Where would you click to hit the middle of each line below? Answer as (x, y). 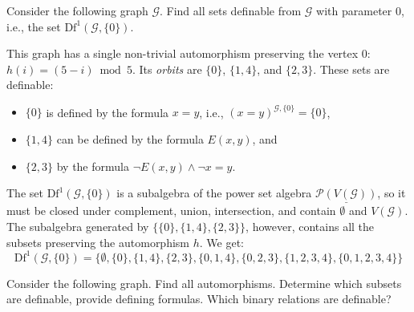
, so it (392, 193)
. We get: (221, 242)
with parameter (354, 10)
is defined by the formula (108, 112)
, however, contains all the (310, 227)
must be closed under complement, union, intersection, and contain (171, 211)
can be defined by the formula (130, 139)
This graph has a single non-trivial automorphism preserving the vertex (183, 53)
